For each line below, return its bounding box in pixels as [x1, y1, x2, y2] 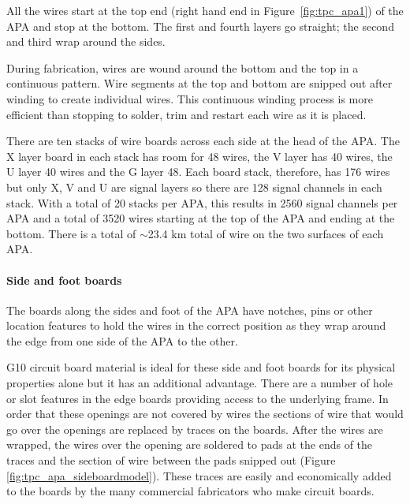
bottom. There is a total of [6, 225, 136, 241]
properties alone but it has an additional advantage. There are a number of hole [6, 375, 393, 391]
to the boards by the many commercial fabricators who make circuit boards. [6, 483, 375, 499]
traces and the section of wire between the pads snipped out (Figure [6, 452, 336, 469]
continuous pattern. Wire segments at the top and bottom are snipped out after [6, 75, 393, 91]
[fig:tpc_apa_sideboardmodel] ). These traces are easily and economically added [6, 467, 392, 483]
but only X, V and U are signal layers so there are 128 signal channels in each [6, 178, 382, 195]
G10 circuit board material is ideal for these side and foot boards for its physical [6, 359, 396, 375]
